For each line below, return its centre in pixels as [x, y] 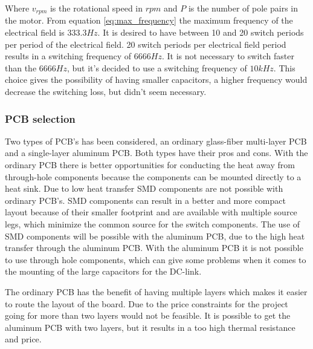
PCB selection [40, 118]
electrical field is [35, 32]
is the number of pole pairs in [243, 8]
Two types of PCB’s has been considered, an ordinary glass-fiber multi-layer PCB [156, 141]
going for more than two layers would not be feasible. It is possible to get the [148, 315]
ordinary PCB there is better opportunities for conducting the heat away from [150, 165]
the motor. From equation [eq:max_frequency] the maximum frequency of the [149, 20]
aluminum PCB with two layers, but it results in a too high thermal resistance [150, 327]
